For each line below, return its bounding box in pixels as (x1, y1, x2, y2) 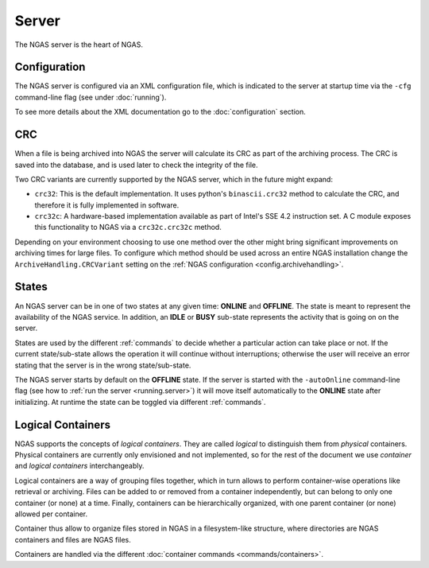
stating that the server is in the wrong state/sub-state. (14, 360, 191, 370)
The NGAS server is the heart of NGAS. (14, 40, 143, 49)
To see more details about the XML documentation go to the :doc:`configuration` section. (14, 107, 306, 117)
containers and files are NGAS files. (14, 535, 131, 544)
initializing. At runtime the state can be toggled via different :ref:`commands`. (14, 397, 266, 407)
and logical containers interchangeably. (14, 461, 145, 471)
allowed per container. (14, 509, 88, 519)
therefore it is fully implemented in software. (34, 200, 180, 210)
